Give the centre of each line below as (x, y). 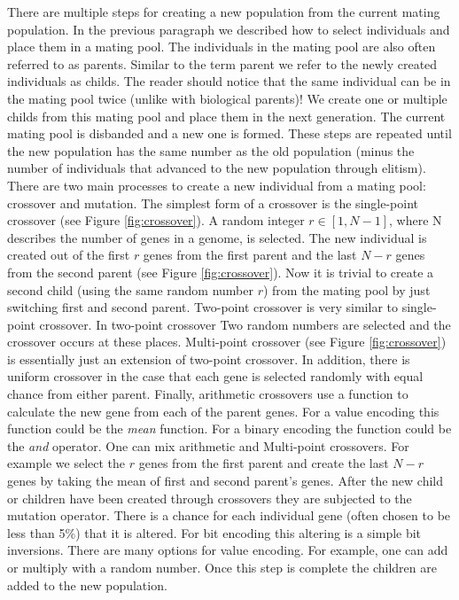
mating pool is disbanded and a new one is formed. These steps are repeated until (229, 133)
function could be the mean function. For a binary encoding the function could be (229, 429)
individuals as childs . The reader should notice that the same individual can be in (229, 81)
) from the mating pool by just (346, 289)
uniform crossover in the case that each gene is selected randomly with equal (215, 376)
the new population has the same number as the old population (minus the (211, 150)
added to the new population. (87, 584)
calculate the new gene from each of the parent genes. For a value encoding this (223, 411)
